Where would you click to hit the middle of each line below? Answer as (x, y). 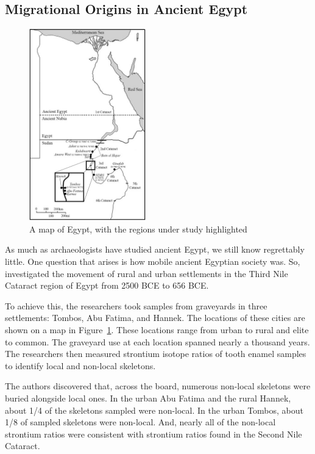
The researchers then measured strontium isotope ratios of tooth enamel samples (156, 354)
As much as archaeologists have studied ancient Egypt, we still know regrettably (155, 249)
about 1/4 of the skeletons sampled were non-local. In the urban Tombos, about (154, 410)
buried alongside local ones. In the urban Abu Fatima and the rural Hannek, (148, 398)
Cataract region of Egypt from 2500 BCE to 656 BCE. (107, 285)
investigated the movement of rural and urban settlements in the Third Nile (147, 273)
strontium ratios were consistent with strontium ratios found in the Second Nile (154, 434)
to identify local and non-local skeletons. (80, 365)
